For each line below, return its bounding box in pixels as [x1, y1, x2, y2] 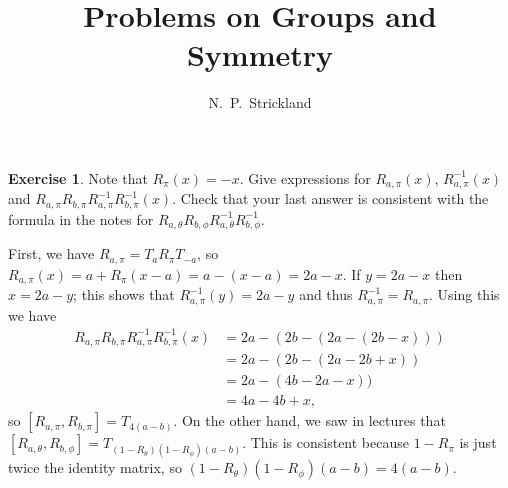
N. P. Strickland [208, 92, 312, 113]
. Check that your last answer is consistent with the [172, 188, 489, 209]
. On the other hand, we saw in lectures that [173, 410, 446, 431]
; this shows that [73, 284, 175, 305]
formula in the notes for [8, 208, 154, 229]
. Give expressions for [239, 167, 371, 188]
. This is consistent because [242, 432, 409, 453]
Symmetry [186, 34, 334, 75]
